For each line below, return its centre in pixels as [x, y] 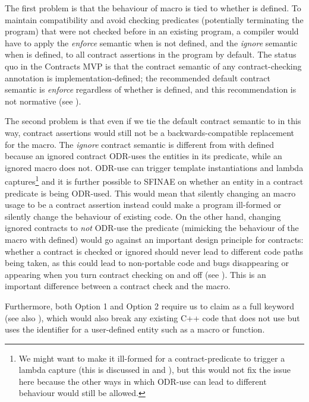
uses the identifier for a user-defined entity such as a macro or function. [135, 329]
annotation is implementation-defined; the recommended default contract [138, 77]
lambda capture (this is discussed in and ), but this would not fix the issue [155, 370]
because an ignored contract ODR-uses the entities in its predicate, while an [144, 156]
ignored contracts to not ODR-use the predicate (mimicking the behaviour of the [152, 228]
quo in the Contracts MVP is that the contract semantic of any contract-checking [153, 66]
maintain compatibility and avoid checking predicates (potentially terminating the [154, 19]
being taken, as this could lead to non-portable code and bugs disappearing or [147, 263]
